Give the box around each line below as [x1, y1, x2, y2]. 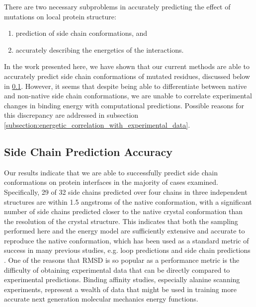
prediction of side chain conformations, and [15, 28, 148, 38]
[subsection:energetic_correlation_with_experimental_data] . [4, 119, 190, 130]
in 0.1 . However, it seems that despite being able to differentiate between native [4, 80, 247, 91]
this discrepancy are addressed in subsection [4, 110, 139, 120]
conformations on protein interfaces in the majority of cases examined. [4, 177, 218, 187]
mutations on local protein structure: [4, 11, 116, 21]
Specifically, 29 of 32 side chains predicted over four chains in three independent [4, 186, 248, 197]
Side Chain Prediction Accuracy [4, 144, 173, 159]
